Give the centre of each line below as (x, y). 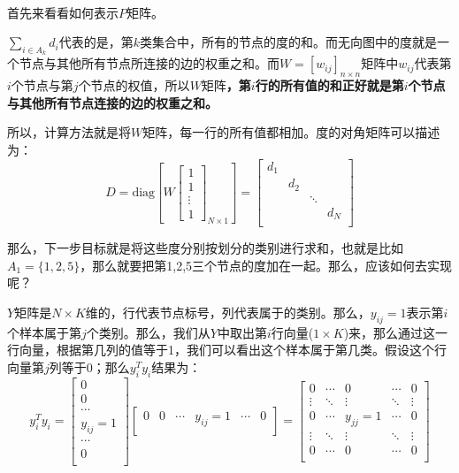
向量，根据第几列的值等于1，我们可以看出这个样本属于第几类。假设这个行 (233, 350)
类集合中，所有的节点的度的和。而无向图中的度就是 (289, 42)
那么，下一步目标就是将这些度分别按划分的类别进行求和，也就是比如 (205, 248)
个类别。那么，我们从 (148, 332)
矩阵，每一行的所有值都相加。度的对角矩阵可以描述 (291, 132)
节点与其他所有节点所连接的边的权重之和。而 (149, 63)
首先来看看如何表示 (63, 12)
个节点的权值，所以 (134, 85)
